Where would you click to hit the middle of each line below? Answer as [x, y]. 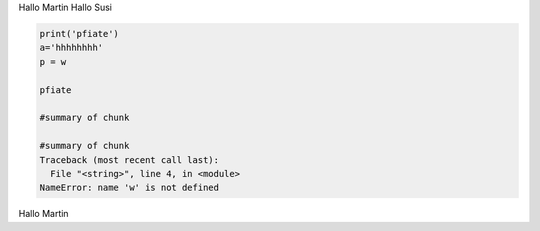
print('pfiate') [79, 33]
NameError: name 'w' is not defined [129, 188]
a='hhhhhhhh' [71, 48]
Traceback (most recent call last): [129, 159]
